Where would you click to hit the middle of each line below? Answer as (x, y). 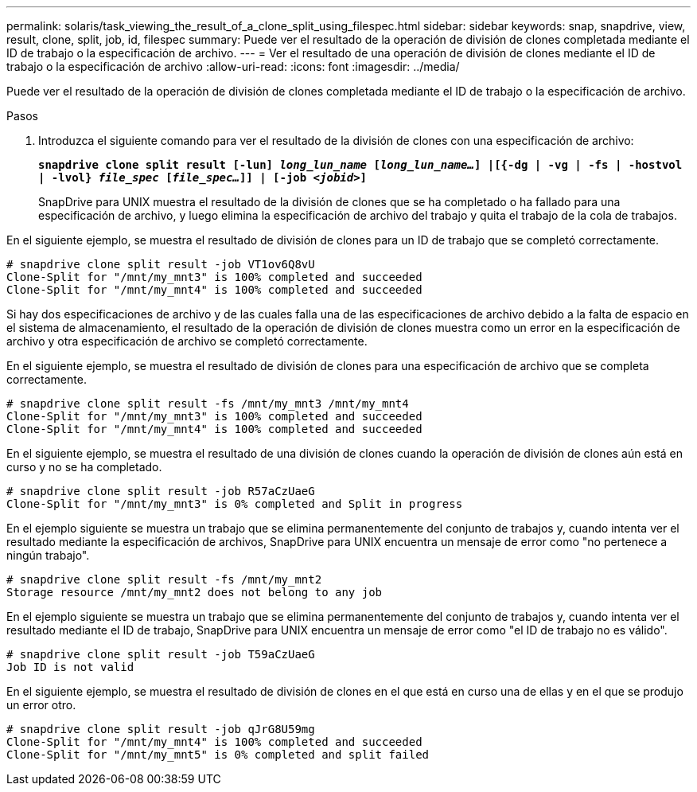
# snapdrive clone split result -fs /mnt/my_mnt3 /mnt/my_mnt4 (208, 404)
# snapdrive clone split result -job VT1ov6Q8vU (161, 264)
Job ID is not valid (70, 667)
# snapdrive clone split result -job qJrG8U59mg (161, 729)
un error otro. (41, 705)
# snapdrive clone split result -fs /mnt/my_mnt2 (164, 579)
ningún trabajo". (48, 555)
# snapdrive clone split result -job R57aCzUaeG (161, 491)
